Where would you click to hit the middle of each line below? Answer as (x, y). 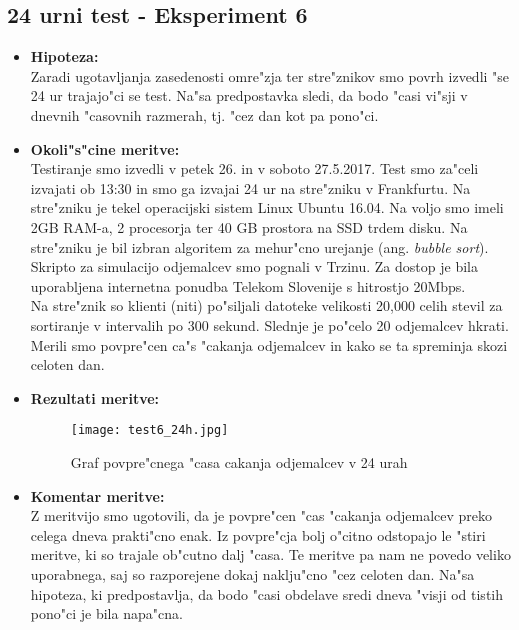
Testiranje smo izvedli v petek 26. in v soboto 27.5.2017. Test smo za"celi (254, 168)
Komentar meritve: (97, 495)
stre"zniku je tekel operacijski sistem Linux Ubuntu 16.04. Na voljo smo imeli (267, 207)
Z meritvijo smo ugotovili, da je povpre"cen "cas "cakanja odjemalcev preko (261, 515)
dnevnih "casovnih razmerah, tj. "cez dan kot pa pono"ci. (204, 114)
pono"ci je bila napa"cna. (106, 613)
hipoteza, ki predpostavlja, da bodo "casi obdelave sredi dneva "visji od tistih (267, 593)
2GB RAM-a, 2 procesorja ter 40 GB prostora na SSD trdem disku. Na (249, 226)
